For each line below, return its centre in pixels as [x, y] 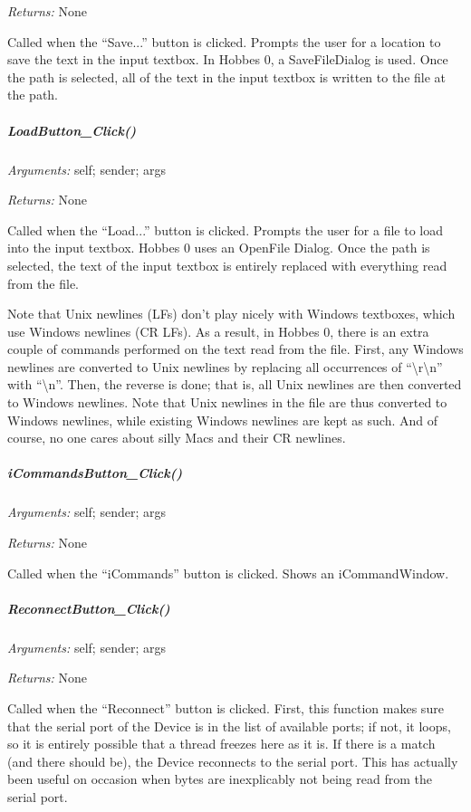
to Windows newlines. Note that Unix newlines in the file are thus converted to [227, 402]
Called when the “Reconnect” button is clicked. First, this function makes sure [226, 707]
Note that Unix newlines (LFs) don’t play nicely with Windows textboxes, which [231, 314]
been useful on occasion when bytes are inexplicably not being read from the [220, 779]
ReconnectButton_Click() [89, 608]
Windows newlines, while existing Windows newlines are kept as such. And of [223, 420]
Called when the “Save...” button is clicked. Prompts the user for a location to [224, 41]
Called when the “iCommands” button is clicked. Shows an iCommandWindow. [228, 573]
